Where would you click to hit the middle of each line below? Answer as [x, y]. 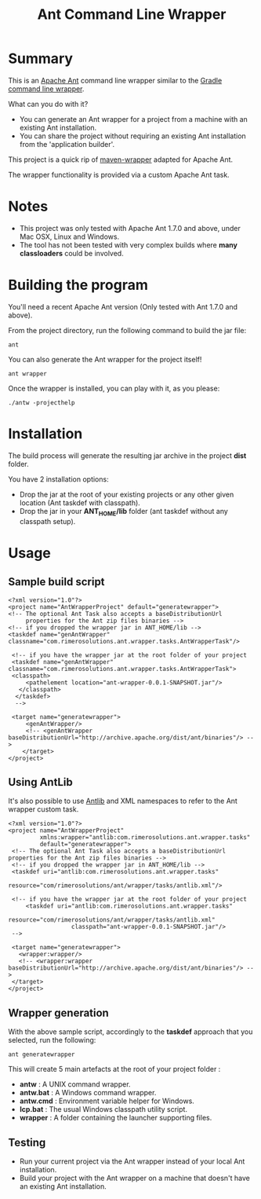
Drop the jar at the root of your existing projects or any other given [127, 494]
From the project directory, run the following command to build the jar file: [127, 330]
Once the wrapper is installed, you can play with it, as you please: [114, 388]
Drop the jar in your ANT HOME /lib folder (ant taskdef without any [124, 512]
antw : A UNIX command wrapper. [75, 1084]
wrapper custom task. [43, 809]
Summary [40, 59]
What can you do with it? [48, 104]
